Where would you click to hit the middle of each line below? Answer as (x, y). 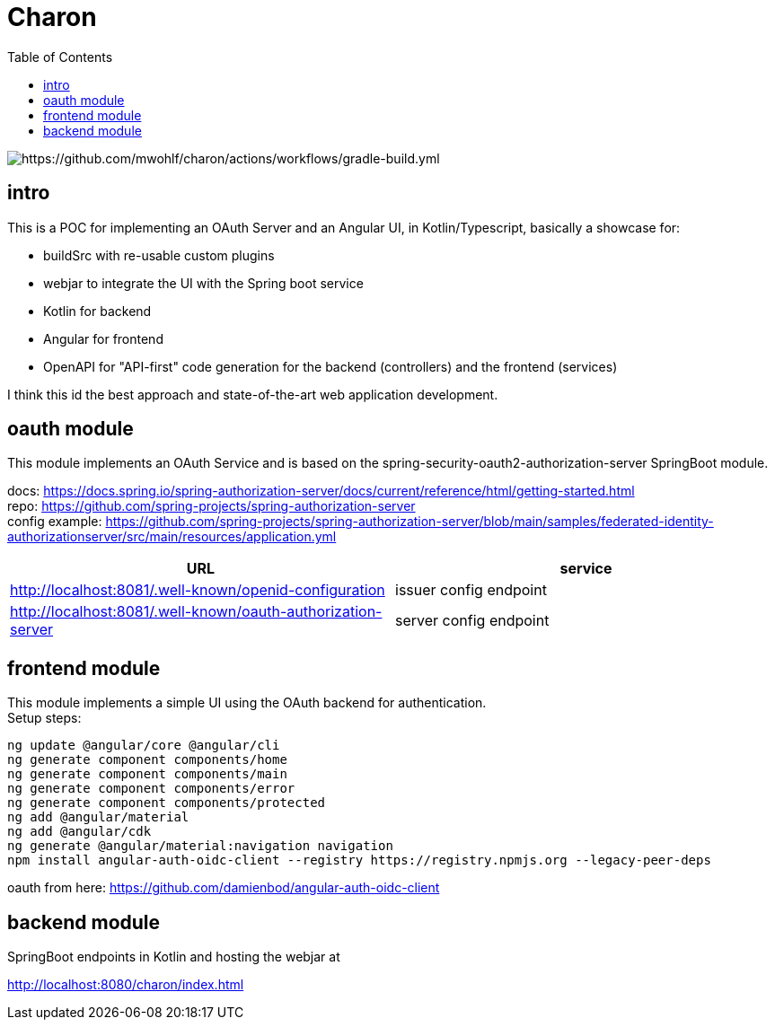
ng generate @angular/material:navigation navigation (200, 846)
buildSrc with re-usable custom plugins (159, 255)
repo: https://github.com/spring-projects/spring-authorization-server (211, 506)
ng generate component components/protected (167, 803)
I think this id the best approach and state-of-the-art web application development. (253, 394)
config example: (55, 522)
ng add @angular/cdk (79, 832)
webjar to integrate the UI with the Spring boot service (203, 283)
